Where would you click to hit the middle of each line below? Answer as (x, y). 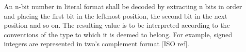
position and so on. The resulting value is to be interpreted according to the (117, 25)
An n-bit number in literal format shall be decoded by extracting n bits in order (123, 6)
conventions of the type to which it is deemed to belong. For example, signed (118, 34)
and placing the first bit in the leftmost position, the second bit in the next (116, 16)
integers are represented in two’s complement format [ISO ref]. (97, 44)
